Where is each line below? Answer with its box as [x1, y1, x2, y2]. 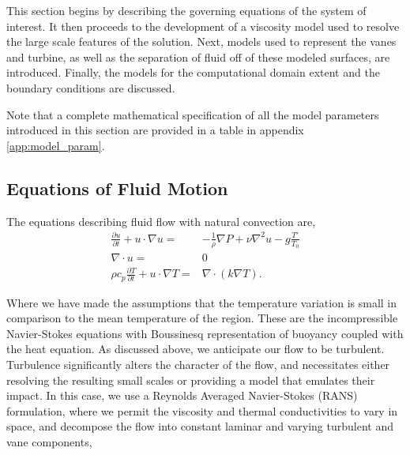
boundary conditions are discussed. [6, 79, 175, 96]
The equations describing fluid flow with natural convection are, [6, 212, 316, 229]
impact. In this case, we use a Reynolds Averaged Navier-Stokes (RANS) [6, 387, 358, 404]
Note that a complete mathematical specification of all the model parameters [6, 106, 379, 122]
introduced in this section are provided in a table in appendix [6, 122, 304, 138]
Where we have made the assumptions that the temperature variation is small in [6, 294, 397, 310]
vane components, [6, 433, 92, 449]
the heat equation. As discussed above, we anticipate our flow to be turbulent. [6, 340, 385, 357]
